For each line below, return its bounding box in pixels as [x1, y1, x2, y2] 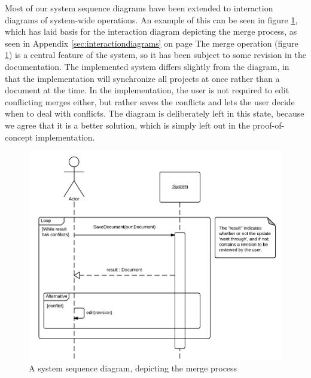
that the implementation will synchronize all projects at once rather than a [5, 72, 280, 84]
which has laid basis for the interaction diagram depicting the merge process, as [5, 25, 297, 38]
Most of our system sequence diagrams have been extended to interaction [5, 2, 273, 14]
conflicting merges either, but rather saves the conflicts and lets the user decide [5, 95, 295, 108]
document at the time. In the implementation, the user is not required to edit [5, 84, 289, 96]
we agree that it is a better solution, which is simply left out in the [5, 118, 250, 131]
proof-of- [252, 118, 285, 131]
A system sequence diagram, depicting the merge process [29, 362, 237, 374]
